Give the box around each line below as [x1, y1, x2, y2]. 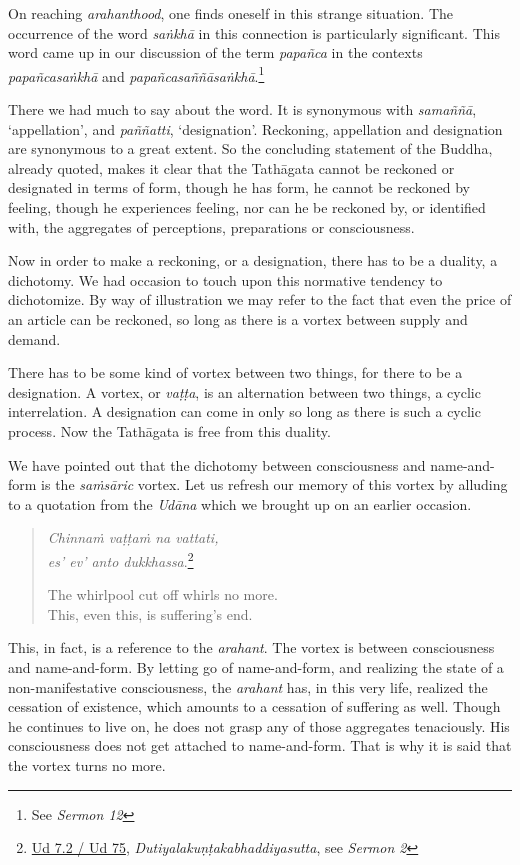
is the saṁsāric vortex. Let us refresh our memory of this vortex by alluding [41, 474, 508, 495]
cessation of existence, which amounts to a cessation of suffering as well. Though [8, 696, 501, 717]
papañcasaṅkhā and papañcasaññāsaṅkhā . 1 [8, 62, 265, 86]
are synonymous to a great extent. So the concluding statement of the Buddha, [8, 138, 493, 159]
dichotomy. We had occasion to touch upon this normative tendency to [8, 269, 443, 290]
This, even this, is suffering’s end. [47, 603, 253, 624]
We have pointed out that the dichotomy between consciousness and [8, 454, 426, 475]
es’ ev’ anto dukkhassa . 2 [47, 547, 194, 571]
